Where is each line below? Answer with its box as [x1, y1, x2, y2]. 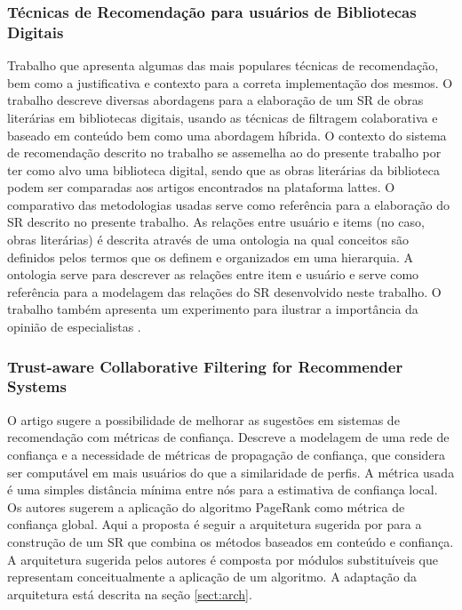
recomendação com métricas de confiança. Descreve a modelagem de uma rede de [7, 428, 450, 446]
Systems [7, 375, 67, 397]
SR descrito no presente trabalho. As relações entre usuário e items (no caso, [7, 213, 425, 231]
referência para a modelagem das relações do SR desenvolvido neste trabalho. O [7, 282, 442, 301]
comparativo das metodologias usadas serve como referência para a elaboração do [7, 195, 450, 213]
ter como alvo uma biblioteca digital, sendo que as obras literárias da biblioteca [7, 160, 440, 179]
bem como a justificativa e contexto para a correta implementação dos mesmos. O [7, 73, 453, 92]
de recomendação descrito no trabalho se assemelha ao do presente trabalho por [7, 143, 442, 162]
